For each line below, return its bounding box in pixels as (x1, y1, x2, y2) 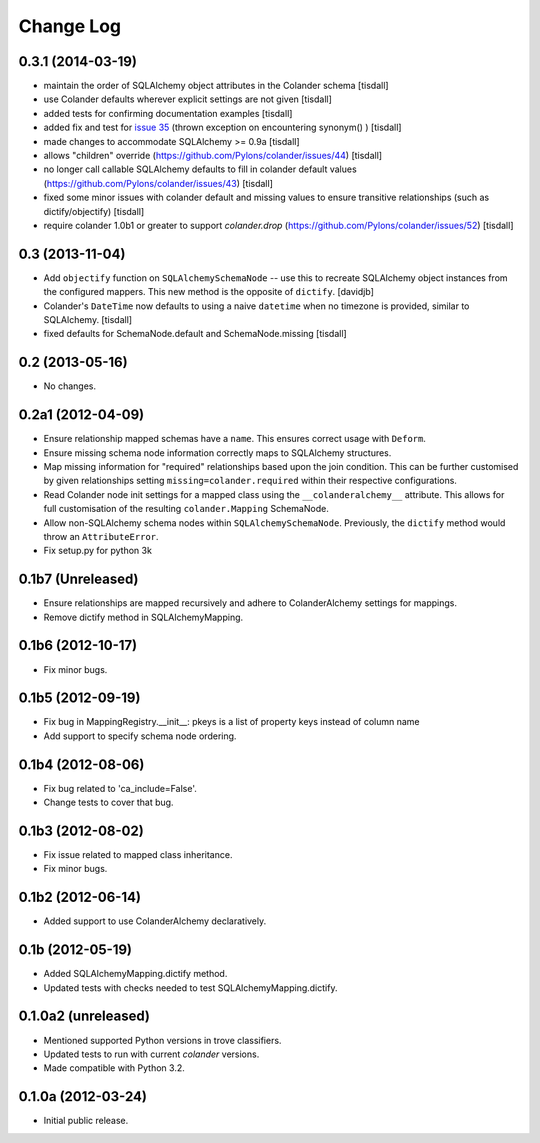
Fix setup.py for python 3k (43, 545, 152, 557)
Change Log (18, 15, 122, 37)
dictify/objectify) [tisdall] (43, 205, 145, 217)
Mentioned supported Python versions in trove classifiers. (43, 1034, 282, 1046)
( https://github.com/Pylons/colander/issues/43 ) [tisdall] (43, 177, 274, 189)
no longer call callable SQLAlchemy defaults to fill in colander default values (43, 163, 357, 175)
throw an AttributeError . (43, 530, 159, 542)
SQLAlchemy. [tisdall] (43, 314, 133, 326)
